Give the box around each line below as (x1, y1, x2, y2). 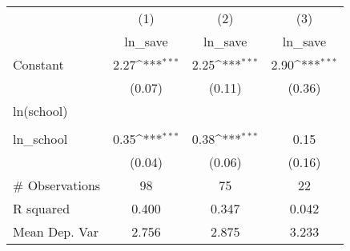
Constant (13, 55, 64, 74)
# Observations (13, 176, 101, 194)
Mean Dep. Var (13, 222, 99, 241)
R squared (13, 199, 70, 217)
